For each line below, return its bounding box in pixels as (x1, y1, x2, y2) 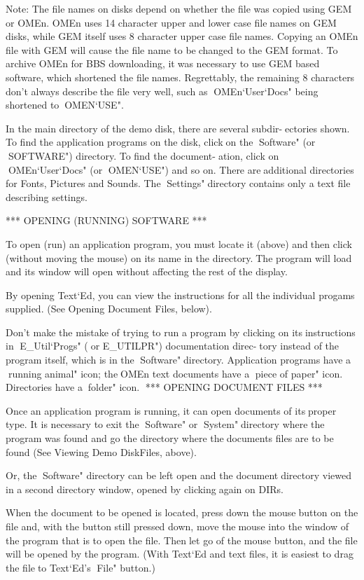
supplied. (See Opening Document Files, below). (6, 301, 212, 316)
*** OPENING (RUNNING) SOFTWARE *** (6, 213, 207, 228)
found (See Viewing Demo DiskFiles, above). (6, 444, 197, 459)
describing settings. (6, 189, 87, 204)
